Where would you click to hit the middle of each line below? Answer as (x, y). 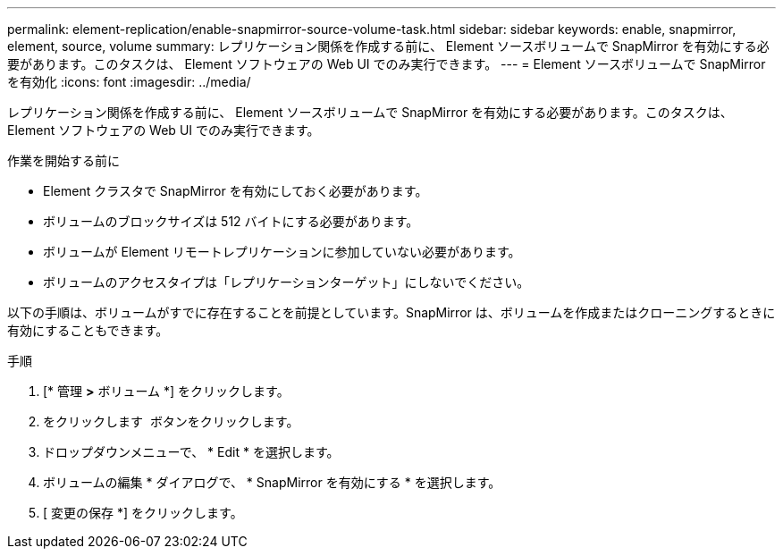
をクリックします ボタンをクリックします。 (171, 421)
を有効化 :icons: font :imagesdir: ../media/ (129, 82)
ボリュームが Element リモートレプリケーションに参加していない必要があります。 (282, 252)
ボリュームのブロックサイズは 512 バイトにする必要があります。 (231, 221)
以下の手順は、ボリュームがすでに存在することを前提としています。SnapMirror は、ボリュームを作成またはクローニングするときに (391, 312)
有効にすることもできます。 (88, 330)
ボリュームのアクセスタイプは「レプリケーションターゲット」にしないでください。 (286, 282)
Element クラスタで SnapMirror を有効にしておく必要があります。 (236, 191)
